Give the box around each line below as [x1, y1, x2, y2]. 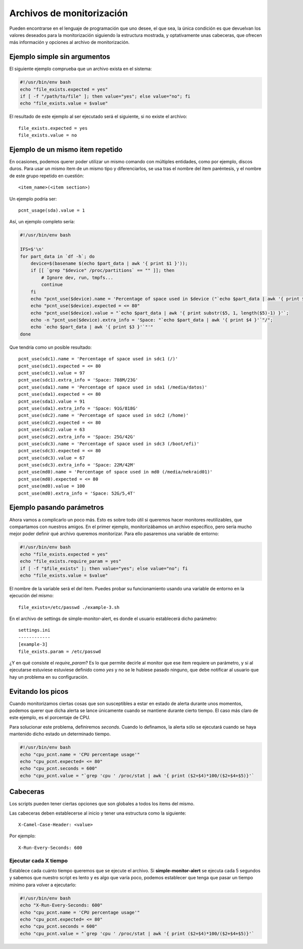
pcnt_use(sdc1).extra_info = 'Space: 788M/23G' [18, 377, 138, 383]
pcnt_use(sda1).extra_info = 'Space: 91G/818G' [18, 405, 138, 411]
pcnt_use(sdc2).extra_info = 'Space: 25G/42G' [18, 434, 136, 440]
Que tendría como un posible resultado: [9, 344, 92, 350]
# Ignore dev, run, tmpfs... [41, 274, 114, 280]
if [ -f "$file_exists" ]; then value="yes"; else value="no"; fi [20, 565, 188, 571]
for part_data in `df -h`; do [20, 253, 95, 259]
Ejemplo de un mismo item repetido [9, 145, 123, 154]
